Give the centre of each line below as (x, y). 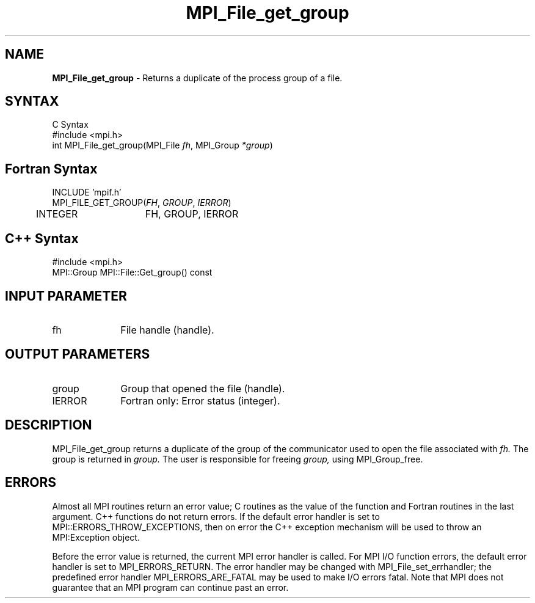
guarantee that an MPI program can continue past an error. (170, 587)
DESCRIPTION (49, 425)
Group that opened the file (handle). (203, 388)
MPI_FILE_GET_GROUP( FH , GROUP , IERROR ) (142, 203)
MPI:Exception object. (96, 537)
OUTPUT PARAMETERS (78, 354)
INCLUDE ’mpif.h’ (87, 192)
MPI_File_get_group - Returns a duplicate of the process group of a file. (197, 78)
